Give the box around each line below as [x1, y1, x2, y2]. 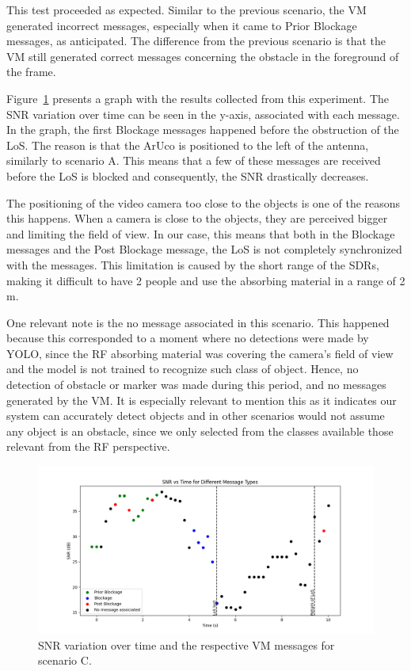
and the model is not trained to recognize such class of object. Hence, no [6, 360, 359, 377]
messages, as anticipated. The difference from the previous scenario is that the [6, 32, 386, 49]
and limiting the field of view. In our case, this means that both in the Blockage [6, 225, 395, 242]
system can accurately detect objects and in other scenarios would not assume [6, 407, 385, 424]
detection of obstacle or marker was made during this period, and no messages [6, 376, 386, 393]
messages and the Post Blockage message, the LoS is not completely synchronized [6, 241, 402, 257]
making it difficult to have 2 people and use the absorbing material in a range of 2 [6, 272, 405, 288]
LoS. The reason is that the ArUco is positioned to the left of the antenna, [6, 136, 369, 153]
